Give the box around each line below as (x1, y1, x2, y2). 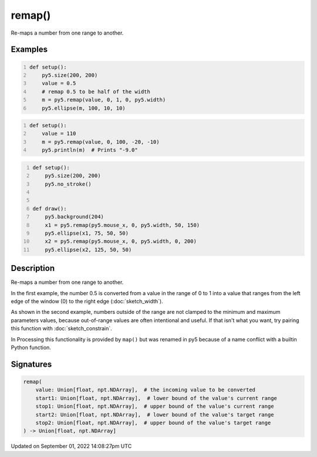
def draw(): (32, 205, 67, 212)
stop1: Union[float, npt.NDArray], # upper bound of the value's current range (35, 403, 274, 410)
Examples (11, 45, 48, 55)
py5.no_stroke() (45, 181, 92, 187)
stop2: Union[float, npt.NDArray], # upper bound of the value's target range (35, 419, 271, 426)
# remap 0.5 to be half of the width (42, 88, 151, 95)
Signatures (11, 359, 52, 369)
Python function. (11, 344, 51, 351)
